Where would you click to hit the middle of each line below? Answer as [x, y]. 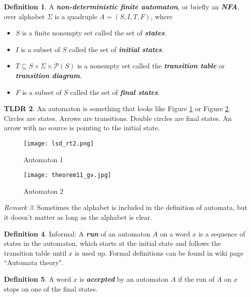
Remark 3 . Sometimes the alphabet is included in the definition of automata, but [126, 207]
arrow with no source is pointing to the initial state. [82, 128]
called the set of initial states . [116, 49]
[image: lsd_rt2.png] [59, 143]
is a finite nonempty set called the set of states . [94, 33]
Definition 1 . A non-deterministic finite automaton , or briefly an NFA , [122, 6]
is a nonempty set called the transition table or [151, 66]
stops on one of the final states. [51, 288]
